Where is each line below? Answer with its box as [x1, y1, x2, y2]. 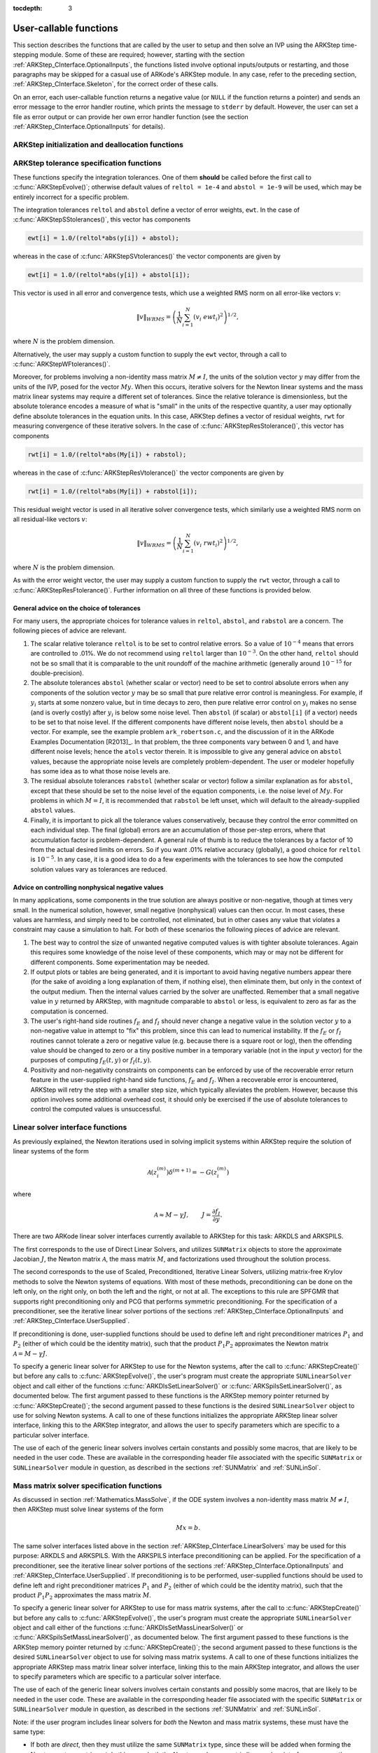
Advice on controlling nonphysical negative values [13, 883, 164, 891]
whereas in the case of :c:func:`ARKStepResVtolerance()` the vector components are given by [13, 468, 284, 477]
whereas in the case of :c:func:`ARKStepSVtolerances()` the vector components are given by [13, 252, 281, 261]
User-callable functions [13, 22, 118, 34]
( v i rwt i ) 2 [193, 538, 223, 548]
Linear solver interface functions [13, 1123, 127, 1132]
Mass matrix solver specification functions [13, 1480, 162, 1490]
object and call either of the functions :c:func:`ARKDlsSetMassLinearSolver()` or [13, 1623, 244, 1632]
